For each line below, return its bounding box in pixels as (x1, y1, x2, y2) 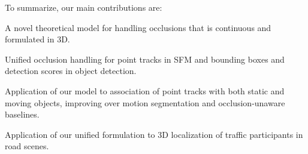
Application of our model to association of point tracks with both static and (5, 84, 285, 97)
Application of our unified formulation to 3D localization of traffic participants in (5, 128, 303, 140)
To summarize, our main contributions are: (5, 1, 162, 13)
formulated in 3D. (5, 33, 70, 45)
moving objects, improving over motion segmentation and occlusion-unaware (5, 96, 285, 109)
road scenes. (5, 140, 49, 152)
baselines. (5, 108, 40, 121)
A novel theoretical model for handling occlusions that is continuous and (5, 21, 271, 33)
